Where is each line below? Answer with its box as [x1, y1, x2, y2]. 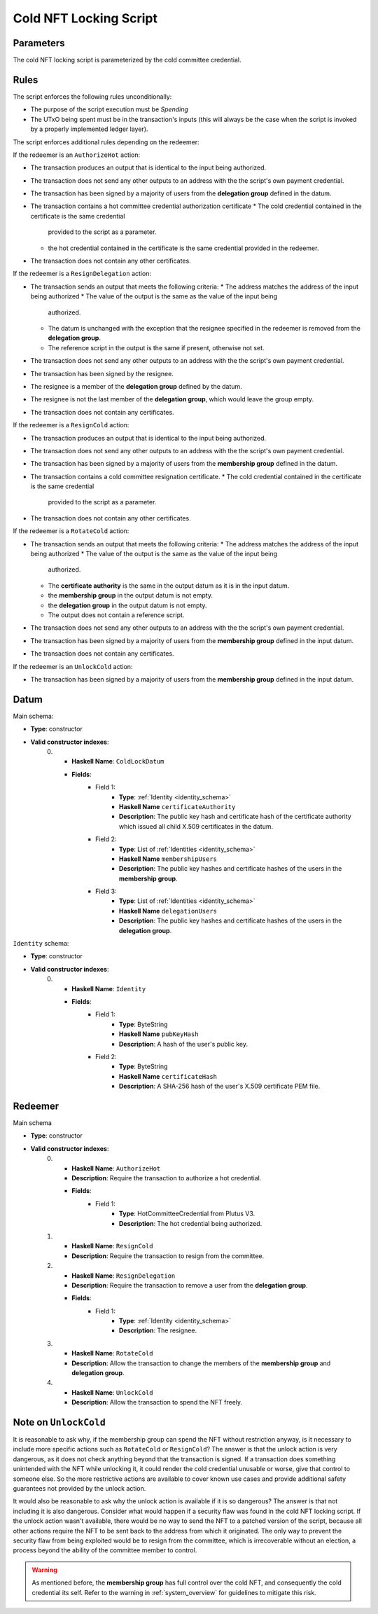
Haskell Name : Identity [71, 984, 146, 993]
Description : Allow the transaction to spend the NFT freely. [71, 1398, 243, 1407]
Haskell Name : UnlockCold [71, 1388, 153, 1397]
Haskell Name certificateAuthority [119, 802, 236, 811]
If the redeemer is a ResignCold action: [13, 421, 129, 429]
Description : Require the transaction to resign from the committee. [71, 1251, 265, 1260]
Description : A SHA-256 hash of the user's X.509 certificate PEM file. [119, 1082, 321, 1091]
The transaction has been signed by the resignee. [30, 369, 174, 378]
